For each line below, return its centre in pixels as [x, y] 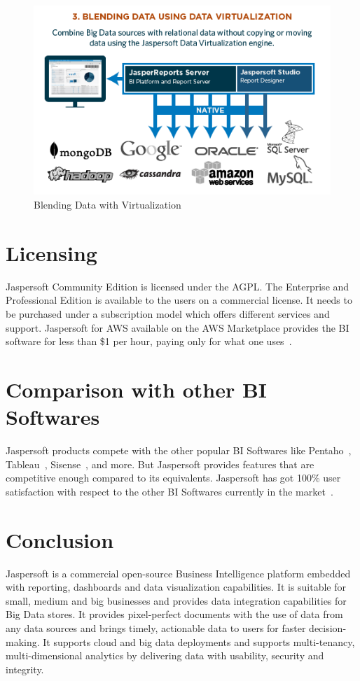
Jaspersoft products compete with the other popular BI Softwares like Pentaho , [179, 450]
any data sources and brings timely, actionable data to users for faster [156, 627]
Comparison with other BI [137, 389]
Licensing [51, 252]
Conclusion [60, 539]
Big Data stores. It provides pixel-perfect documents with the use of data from [174, 614]
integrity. [25, 669]
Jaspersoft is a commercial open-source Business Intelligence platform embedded [178, 573]
